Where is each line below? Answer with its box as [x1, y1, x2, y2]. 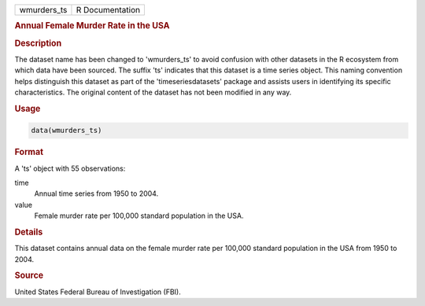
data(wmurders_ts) [31, 126, 102, 135]
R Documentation [76, 5, 141, 15]
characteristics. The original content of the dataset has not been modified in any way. [14, 87, 292, 98]
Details [14, 227, 43, 238]
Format [14, 146, 43, 157]
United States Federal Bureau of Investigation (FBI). [14, 287, 181, 297]
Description [14, 38, 62, 49]
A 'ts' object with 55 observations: [14, 164, 126, 173]
